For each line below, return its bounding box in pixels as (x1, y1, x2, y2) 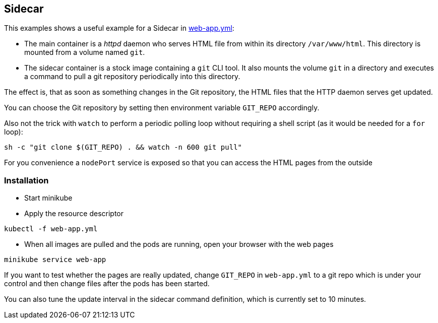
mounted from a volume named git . (24, 48, 145, 57)
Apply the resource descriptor (24, 209, 124, 218)
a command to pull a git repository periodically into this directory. (24, 72, 240, 81)
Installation (4, 175, 49, 185)
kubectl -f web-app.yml (4, 225, 98, 233)
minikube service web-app (4, 255, 106, 264)
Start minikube (24, 193, 73, 203)
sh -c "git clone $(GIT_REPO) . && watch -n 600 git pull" (4, 143, 242, 152)
